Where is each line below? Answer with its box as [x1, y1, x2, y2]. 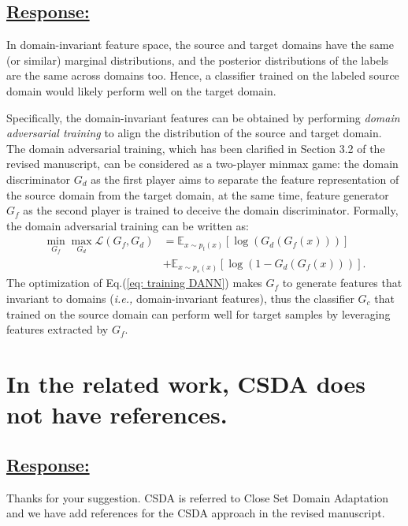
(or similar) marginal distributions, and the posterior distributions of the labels [6, 51, 389, 68]
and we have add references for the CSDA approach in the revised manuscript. [6, 505, 385, 521]
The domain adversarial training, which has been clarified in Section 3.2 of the [6, 140, 385, 156]
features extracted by [6, 321, 109, 338]
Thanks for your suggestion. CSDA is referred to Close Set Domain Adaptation [6, 489, 389, 505]
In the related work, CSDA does [6, 367, 365, 399]
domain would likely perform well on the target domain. [6, 82, 276, 99]
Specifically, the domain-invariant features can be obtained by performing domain [6, 109, 400, 125]
